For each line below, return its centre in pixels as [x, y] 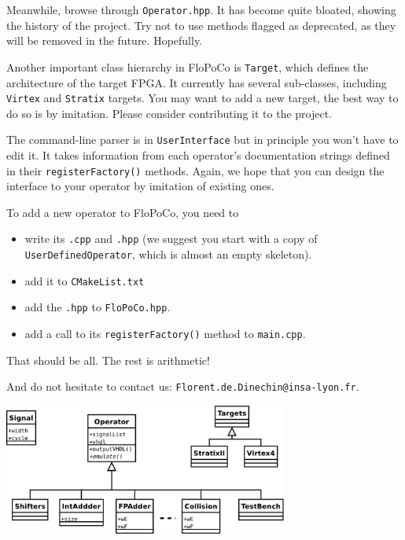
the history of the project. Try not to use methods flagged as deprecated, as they [201, 25]
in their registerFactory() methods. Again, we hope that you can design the [195, 170]
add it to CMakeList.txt [85, 280]
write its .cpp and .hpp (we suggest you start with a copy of [171, 239]
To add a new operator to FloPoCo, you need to [123, 212]
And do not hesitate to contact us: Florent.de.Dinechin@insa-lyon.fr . [183, 386]
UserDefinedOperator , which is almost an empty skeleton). [168, 254]
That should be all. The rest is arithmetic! [108, 360]
